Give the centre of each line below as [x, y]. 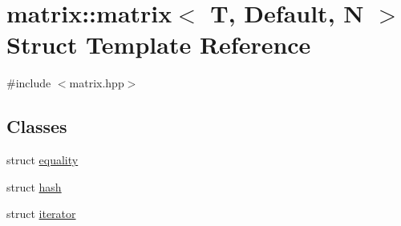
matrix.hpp [97, 83]
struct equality [43, 160]
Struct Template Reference [159, 44]
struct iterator [41, 214]
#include [29, 83]
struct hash [34, 186]
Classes [37, 126]
